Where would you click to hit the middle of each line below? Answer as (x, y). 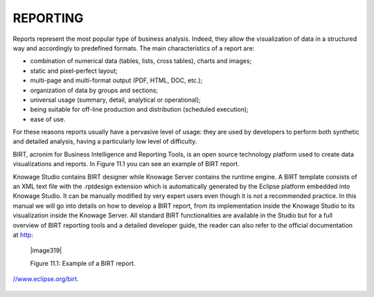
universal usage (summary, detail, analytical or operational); (115, 100)
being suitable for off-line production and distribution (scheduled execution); (139, 109)
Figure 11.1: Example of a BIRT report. (83, 263)
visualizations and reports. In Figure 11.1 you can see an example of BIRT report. (126, 164)
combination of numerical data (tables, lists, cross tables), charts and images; (141, 61)
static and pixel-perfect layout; (74, 71)
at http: (23, 235)
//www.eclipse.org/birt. (46, 279)
